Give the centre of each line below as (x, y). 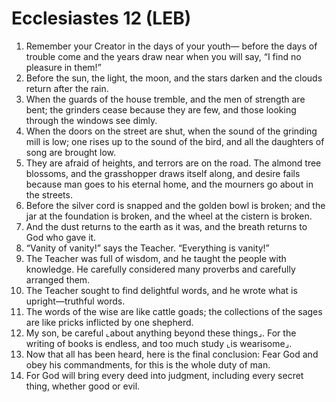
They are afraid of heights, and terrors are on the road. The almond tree (173, 163)
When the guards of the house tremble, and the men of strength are (165, 99)
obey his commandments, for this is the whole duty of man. (148, 364)
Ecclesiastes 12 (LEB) (101, 18)
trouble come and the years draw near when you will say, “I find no (163, 56)
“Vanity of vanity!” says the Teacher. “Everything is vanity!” (147, 248)
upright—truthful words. (75, 301)
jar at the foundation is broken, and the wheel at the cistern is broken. (169, 216)
